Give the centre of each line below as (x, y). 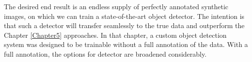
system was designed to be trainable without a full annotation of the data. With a (126, 44)
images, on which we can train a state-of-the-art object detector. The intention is (124, 16)
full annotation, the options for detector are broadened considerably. (105, 54)
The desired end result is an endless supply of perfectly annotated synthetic (116, 6)
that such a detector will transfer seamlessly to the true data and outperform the (124, 25)
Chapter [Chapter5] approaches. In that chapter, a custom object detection (115, 35)
